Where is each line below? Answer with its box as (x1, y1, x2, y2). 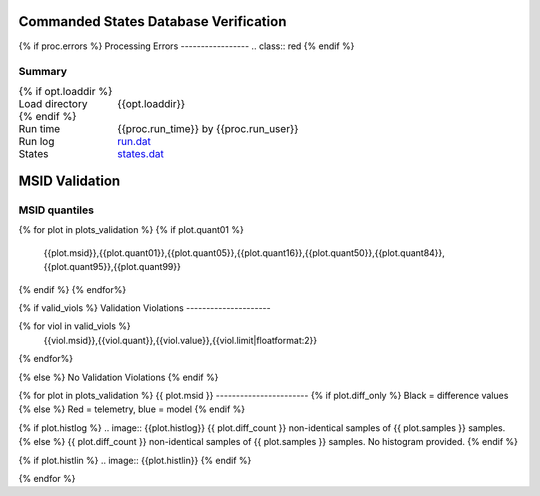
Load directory (18, 96, 88, 110)
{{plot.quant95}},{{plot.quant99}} (43, 261, 182, 273)
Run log (18, 134, 55, 148)
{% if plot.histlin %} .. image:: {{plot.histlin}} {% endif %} (18, 454, 252, 466)
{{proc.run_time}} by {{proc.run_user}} (116, 121, 299, 135)
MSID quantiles (18, 203, 95, 217)
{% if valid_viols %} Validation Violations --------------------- (18, 301, 271, 314)
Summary (18, 65, 68, 79)
